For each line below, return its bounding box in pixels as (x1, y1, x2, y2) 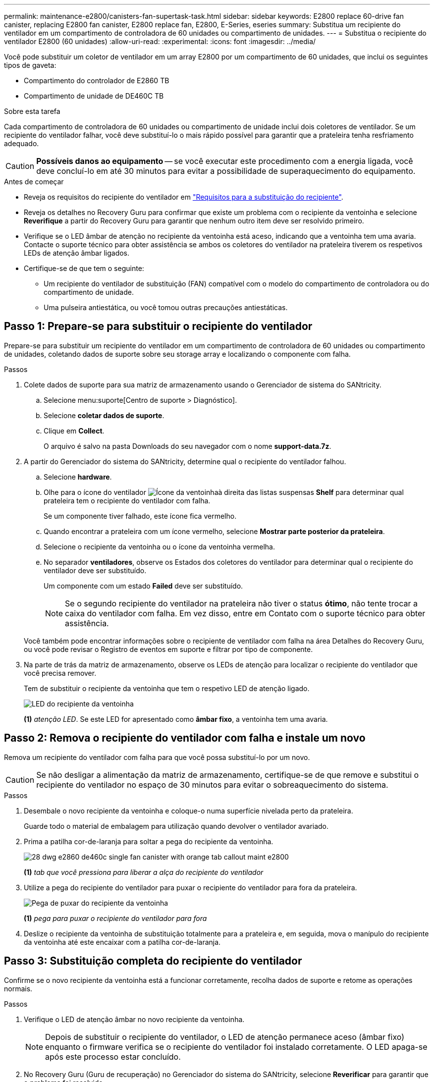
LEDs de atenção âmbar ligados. (24, 249, 130, 257)
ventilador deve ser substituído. (44, 566, 147, 575)
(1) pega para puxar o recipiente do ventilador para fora (24, 914, 207, 922)
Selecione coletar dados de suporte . (44, 411, 164, 420)
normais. (4, 984, 33, 993)
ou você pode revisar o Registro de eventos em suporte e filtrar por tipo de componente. (24, 645, 313, 653)
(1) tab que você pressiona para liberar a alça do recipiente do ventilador (24, 867, 264, 876)
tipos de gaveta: (4, 61, 56, 69)
